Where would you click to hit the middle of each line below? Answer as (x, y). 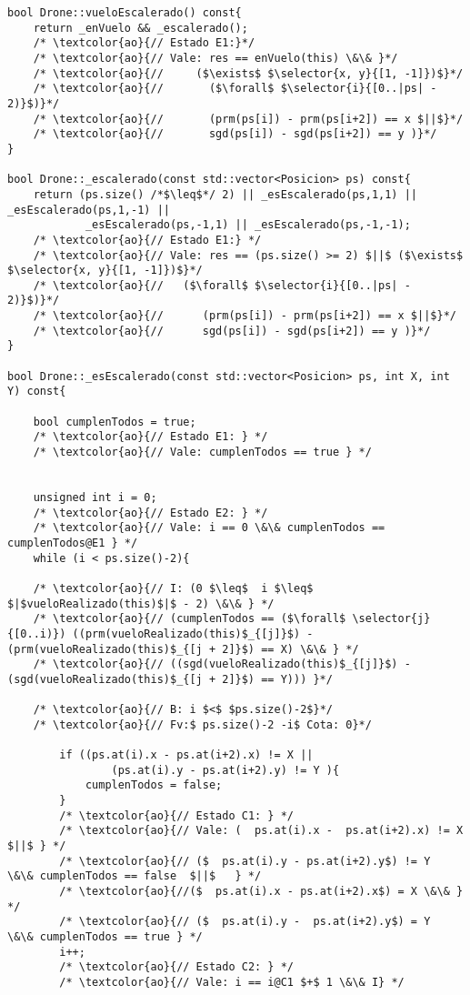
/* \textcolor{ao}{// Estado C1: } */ (176, 815)
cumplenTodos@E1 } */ (73, 543)
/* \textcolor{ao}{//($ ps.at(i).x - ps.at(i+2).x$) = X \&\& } (261, 892)
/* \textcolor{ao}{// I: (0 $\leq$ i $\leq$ (173, 588)
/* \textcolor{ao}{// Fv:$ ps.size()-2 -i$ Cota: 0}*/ (202, 724)
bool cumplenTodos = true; (115, 422)
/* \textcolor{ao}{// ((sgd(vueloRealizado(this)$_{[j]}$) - (222, 664)
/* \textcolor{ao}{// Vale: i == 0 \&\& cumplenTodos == (209, 528)
